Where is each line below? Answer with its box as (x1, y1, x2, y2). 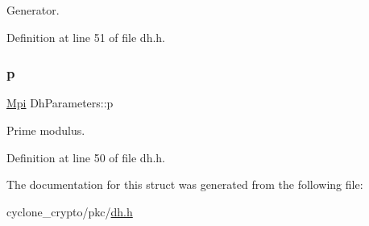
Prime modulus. (6, 122, 85, 138)
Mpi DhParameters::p (6, 94, 114, 111)
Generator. (6, 2, 60, 18)
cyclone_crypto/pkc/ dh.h (6, 203, 133, 220)
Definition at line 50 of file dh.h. (6, 149, 166, 165)
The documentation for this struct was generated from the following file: (6, 176, 363, 193)
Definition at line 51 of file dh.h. (6, 28, 166, 45)
